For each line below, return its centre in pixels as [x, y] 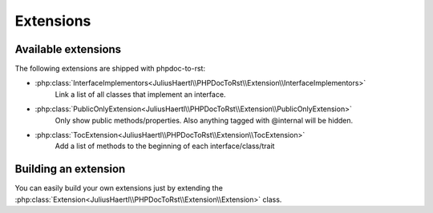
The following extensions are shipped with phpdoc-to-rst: [110, 69]
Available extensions [68, 49]
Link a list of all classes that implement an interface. [140, 94]
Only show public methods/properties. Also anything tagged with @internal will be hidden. [204, 120]
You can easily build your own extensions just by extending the [119, 188]
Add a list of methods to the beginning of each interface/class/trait [165, 146]
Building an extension [70, 169]
